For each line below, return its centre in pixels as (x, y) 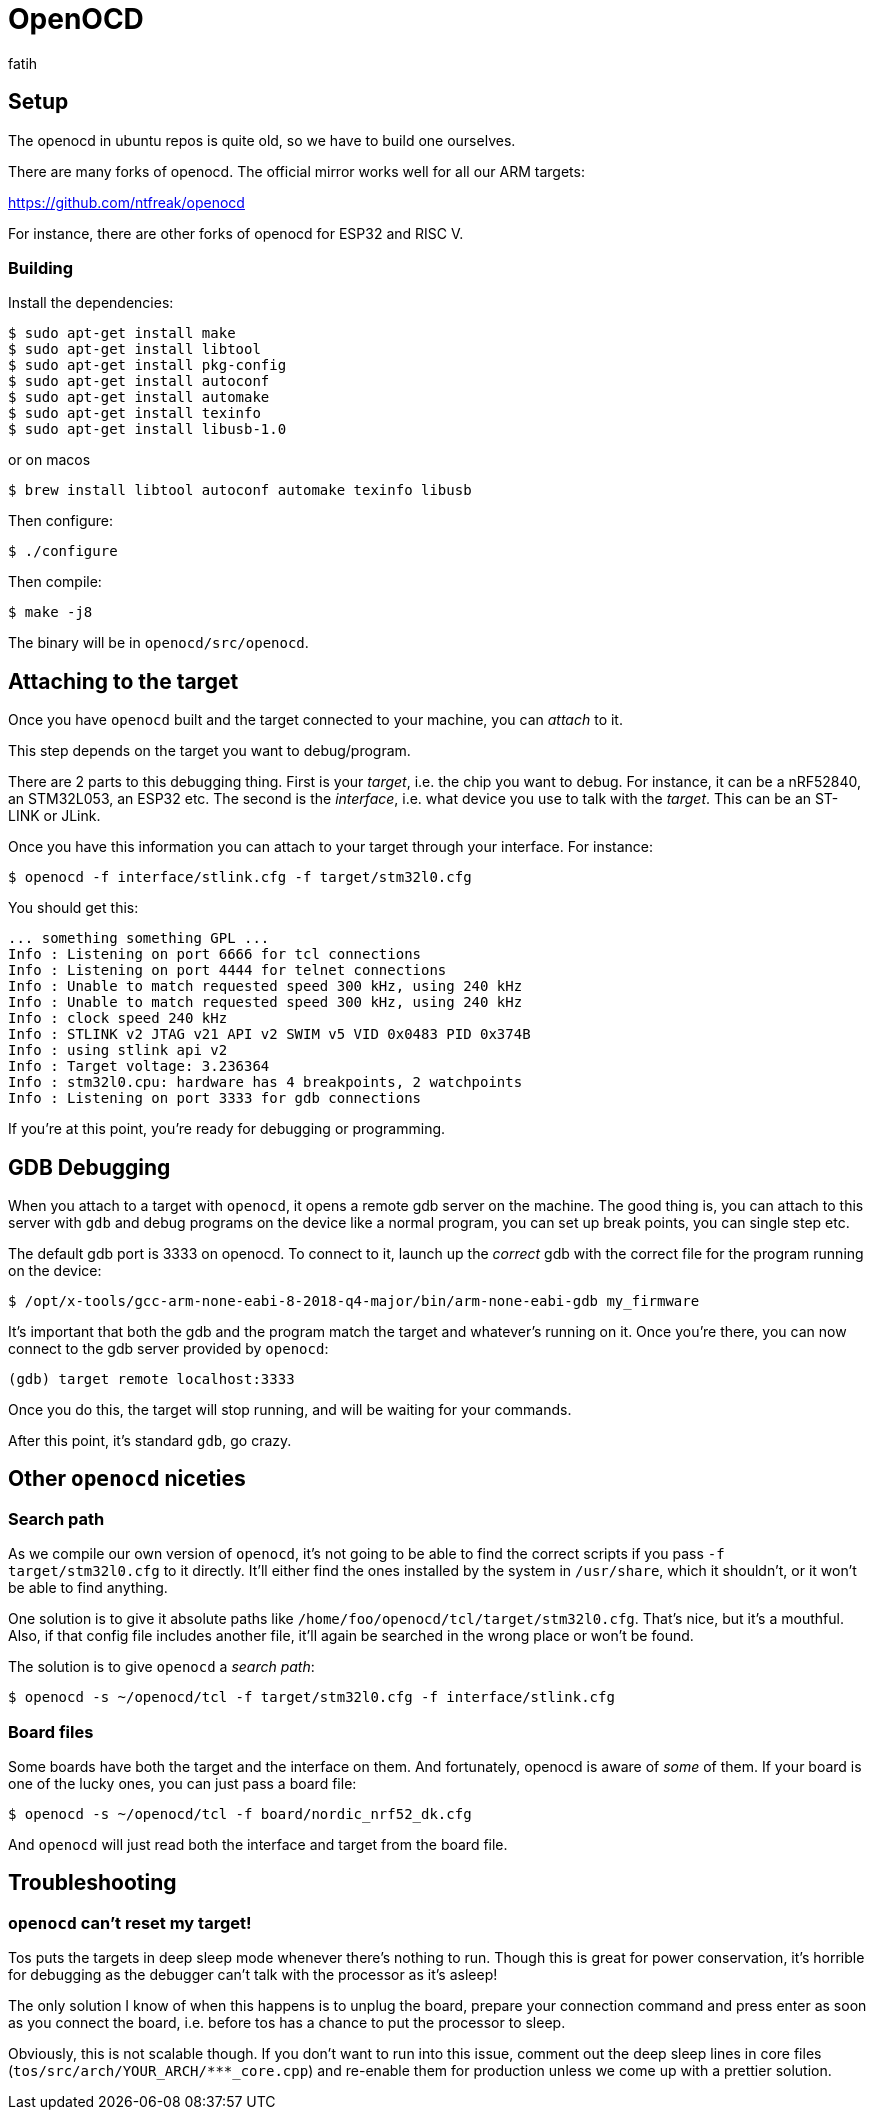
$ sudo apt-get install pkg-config (147, 365)
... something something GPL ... (139, 938)
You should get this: (73, 908)
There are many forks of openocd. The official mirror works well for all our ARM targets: (296, 171)
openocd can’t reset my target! (130, 1922)
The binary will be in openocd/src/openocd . (158, 643)
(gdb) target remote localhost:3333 (151, 1379)
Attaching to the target (123, 681)
